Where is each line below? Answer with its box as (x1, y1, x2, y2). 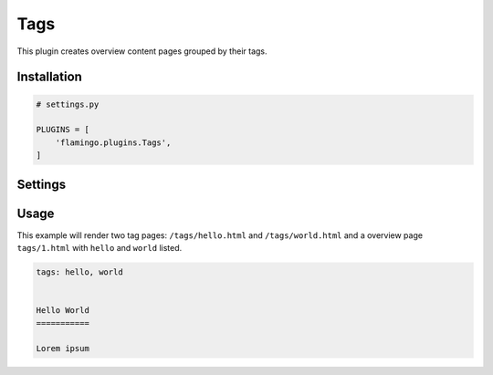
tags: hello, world (36, 267, 123, 277)
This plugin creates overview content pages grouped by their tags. (16, 46, 268, 57)
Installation (16, 69, 82, 85)
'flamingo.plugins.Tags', (55, 137, 172, 148)
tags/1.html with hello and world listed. (16, 243, 183, 254)
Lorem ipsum (36, 343, 90, 354)
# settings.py (36, 99, 100, 109)
